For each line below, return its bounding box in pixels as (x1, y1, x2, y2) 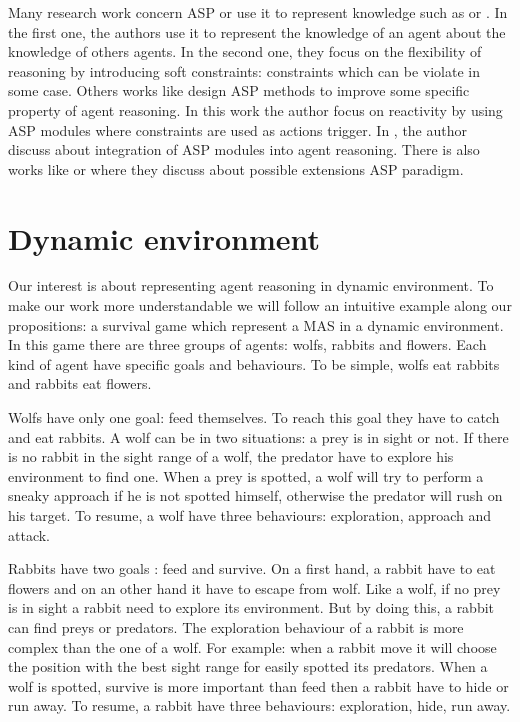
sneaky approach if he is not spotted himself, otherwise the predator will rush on (8, 485, 503, 506)
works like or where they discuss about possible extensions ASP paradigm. (8, 158, 464, 179)
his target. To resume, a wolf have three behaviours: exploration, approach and (8, 505, 492, 525)
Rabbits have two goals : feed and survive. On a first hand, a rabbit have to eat (8, 558, 496, 579)
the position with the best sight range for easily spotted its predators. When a (8, 656, 488, 677)
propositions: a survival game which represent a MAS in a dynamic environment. (8, 314, 504, 335)
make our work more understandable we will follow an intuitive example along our (8, 295, 512, 316)
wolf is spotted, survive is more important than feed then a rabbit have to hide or (8, 675, 509, 696)
